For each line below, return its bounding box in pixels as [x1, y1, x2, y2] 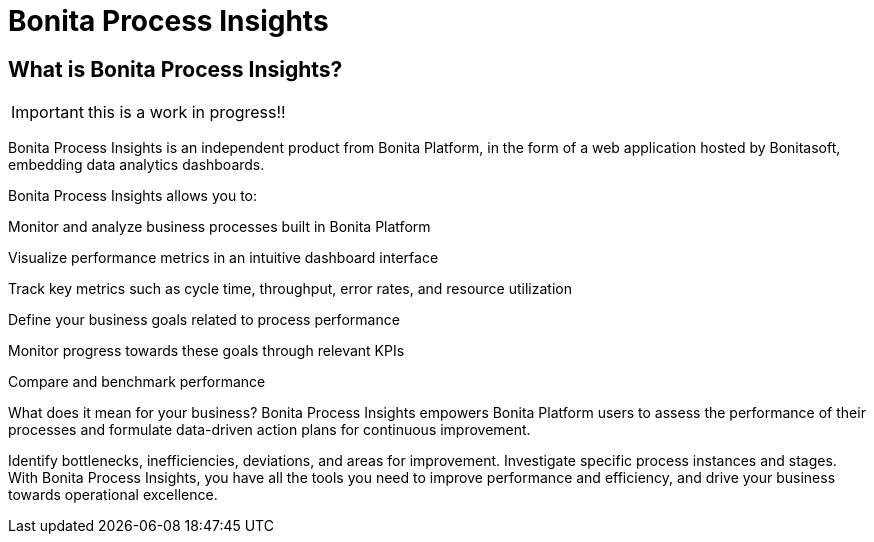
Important [11, 102, 84, 123]
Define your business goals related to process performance [8, 311, 400, 329]
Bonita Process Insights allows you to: [8, 187, 258, 205]
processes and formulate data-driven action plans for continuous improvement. [8, 421, 531, 439]
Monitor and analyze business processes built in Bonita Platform [8, 218, 431, 236]
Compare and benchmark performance [8, 373, 266, 391]
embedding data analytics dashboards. [8, 156, 265, 174]
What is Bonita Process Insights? [8, 56, 343, 82]
